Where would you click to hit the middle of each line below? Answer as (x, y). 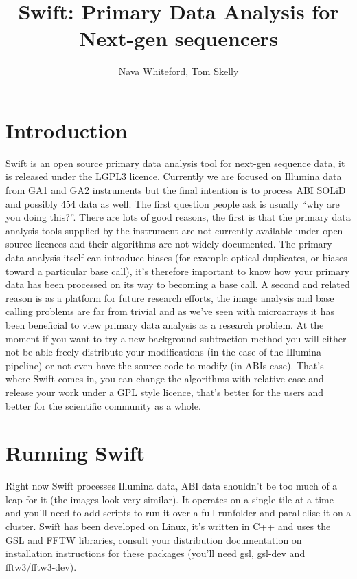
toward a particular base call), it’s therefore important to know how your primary (178, 271)
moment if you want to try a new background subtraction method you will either (176, 338)
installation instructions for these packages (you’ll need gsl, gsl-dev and (156, 553)
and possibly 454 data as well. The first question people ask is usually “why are (173, 203)
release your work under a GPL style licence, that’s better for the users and (165, 392)
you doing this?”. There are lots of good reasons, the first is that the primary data (178, 217)
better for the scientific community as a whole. (103, 405)
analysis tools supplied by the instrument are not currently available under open (174, 230)
